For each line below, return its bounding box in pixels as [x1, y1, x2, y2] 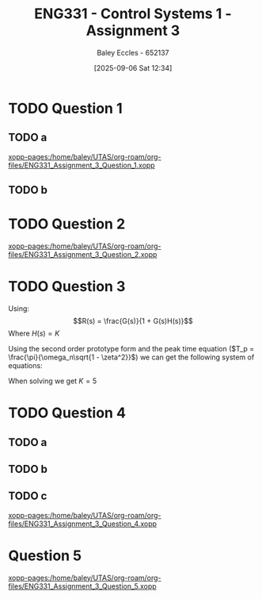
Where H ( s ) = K [8, 328, 60, 338]
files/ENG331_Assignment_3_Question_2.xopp [8, 250, 158, 259]
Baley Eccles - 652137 [97, 48, 169, 57]
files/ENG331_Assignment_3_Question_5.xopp [8, 581, 157, 591]
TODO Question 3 [8, 278, 126, 296]
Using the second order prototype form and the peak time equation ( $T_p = [8, 344, 255, 354]
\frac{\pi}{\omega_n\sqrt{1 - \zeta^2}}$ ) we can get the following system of [8, 352, 255, 362]
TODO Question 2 [8, 215, 126, 233]
